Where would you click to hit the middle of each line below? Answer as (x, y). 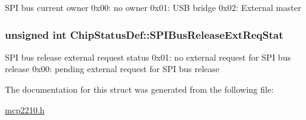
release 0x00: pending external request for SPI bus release (112, 69)
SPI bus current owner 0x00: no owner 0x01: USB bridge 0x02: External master (153, 7)
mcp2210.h (25, 109)
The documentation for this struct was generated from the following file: (139, 89)
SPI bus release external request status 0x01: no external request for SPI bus (148, 57)
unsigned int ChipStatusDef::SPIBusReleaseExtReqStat (144, 34)
